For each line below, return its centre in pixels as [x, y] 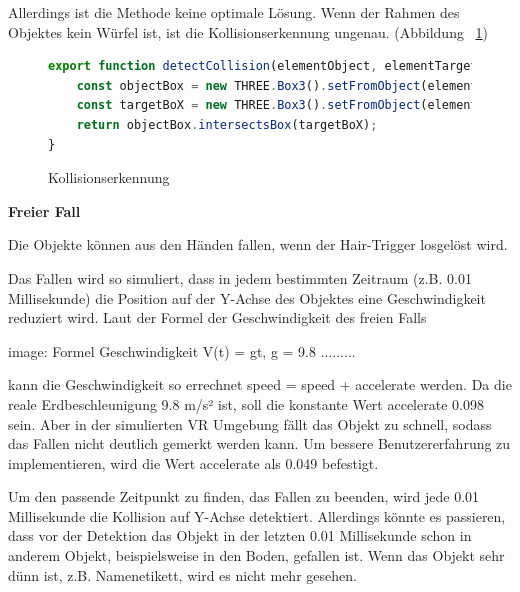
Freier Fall [44, 210]
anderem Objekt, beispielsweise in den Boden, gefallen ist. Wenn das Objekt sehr [256, 555]
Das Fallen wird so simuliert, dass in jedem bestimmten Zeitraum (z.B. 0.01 [240, 277]
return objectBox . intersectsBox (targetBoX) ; [227, 124]
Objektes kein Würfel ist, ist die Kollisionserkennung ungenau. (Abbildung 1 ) [248, 31]
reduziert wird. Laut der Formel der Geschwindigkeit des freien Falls [217, 317]
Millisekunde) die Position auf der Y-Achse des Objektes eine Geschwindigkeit [247, 297]
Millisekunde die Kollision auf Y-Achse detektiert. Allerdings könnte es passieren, [257, 515]
